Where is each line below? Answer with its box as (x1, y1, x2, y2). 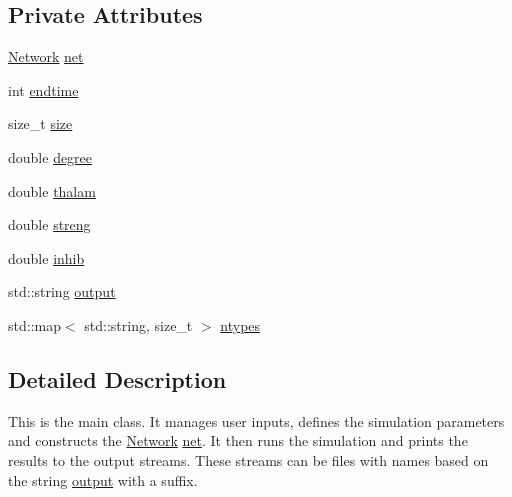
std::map (8, 314, 61, 335)
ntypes (220, 314, 261, 335)
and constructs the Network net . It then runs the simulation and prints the (8, 430, 468, 451)
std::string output (8, 281, 116, 302)
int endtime (8, 79, 79, 100)
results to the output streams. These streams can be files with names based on (8, 449, 489, 470)
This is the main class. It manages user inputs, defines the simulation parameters (8, 410, 505, 431)
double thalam (8, 180, 96, 201)
